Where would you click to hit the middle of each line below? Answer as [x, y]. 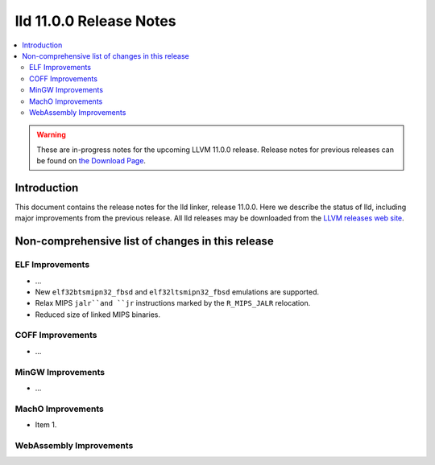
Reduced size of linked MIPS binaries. [98, 315]
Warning [51, 135]
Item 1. [46, 425]
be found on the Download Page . [91, 161]
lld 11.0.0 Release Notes [95, 21]
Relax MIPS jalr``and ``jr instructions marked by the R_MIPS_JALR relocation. [173, 303]
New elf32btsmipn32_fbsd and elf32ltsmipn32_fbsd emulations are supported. [177, 292]
